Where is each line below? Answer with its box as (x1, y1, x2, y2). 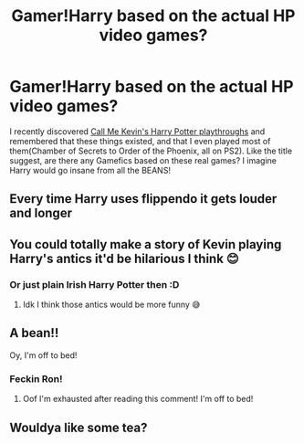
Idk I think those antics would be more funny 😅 (22, 299, 201, 311)
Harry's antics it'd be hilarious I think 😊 (9, 250, 239, 266)
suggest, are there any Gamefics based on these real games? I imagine (9, 154, 277, 165)
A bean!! (9, 325, 59, 341)
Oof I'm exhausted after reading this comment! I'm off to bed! (22, 394, 254, 405)
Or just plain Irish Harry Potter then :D (9, 278, 180, 291)
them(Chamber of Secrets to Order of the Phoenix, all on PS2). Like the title (9, 145, 293, 156)
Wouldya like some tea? (9, 419, 148, 435)
